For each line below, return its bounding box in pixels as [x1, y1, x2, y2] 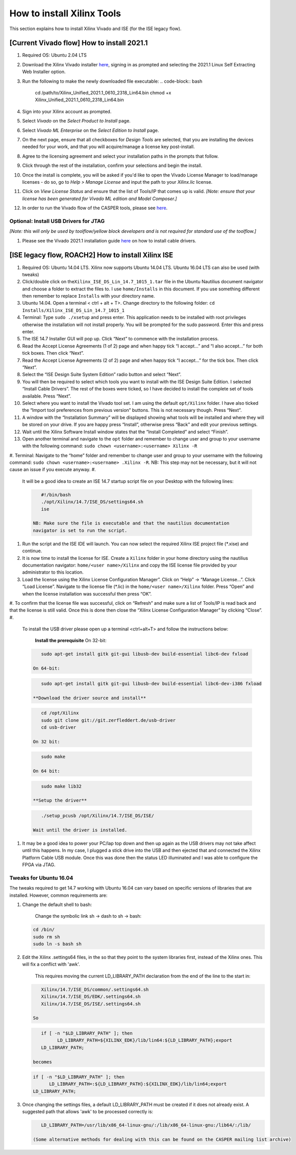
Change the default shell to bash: [22, 901, 92, 907]
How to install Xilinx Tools [9, 8, 121, 19]
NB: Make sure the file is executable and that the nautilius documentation [33, 521, 230, 526]
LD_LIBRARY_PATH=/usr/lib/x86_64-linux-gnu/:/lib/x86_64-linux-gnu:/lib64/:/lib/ [41, 1122, 251, 1128]
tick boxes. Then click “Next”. [22, 350, 84, 356]
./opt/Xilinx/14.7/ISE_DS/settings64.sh [41, 499, 144, 505]
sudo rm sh [33, 934, 60, 940]
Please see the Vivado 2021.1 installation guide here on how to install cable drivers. [22, 237, 196, 243]
